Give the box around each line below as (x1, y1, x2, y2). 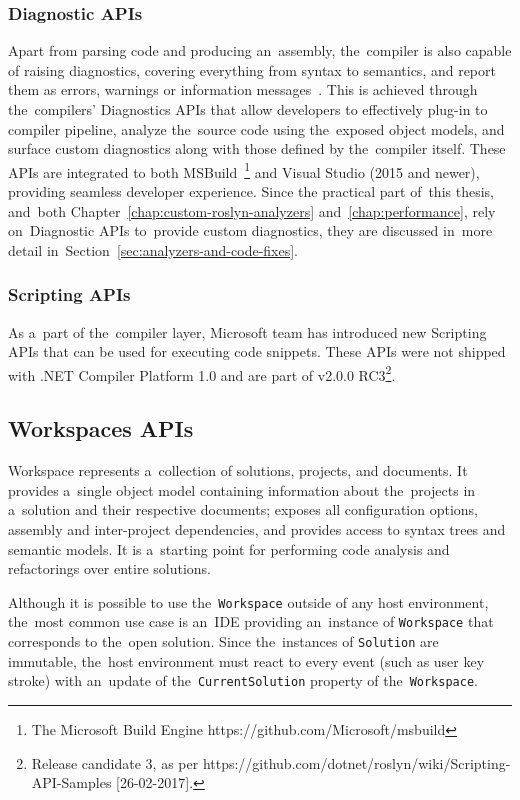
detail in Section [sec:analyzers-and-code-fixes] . (8, 239, 299, 260)
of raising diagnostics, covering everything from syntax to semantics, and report (8, 59, 496, 80)
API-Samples (31, 772, 112, 793)
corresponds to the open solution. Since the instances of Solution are (8, 631, 439, 652)
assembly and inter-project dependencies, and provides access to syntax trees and (8, 519, 506, 540)
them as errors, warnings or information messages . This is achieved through (8, 79, 478, 100)
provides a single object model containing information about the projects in (8, 479, 476, 500)
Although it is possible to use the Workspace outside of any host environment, (8, 591, 489, 612)
